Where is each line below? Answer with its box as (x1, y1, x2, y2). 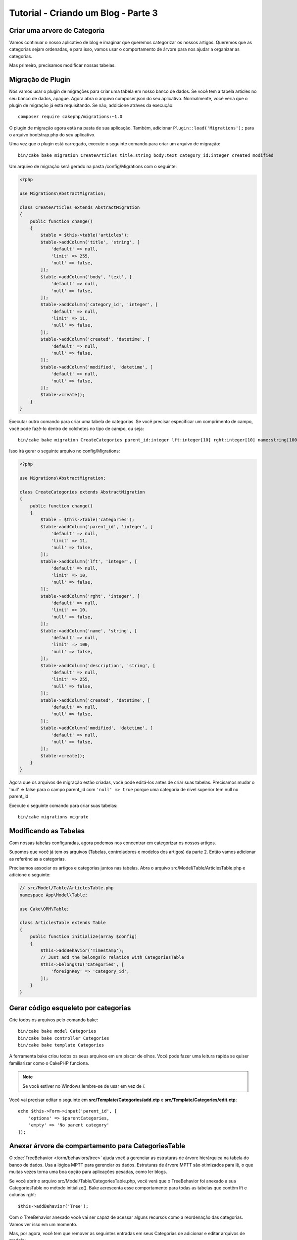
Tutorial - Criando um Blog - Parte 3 (9, 7, 158, 18)
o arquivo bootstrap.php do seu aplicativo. (9, 132, 96, 138)
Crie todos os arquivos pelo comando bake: (9, 1017, 99, 1023)
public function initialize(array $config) (30, 934, 137, 939)
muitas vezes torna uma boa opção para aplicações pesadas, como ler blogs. (9, 1169, 167, 1175)
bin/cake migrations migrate (18, 814, 89, 820)
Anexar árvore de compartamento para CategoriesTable (9, 1142, 186, 1150)
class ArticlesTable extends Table (19, 920, 106, 926)
